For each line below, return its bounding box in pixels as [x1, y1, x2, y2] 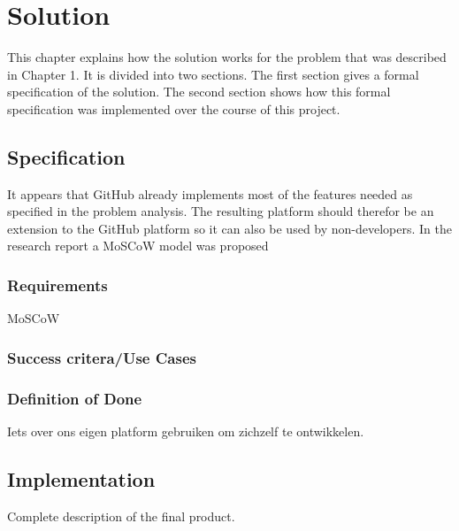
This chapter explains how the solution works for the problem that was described [7, 48, 447, 66]
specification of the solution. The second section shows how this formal [7, 82, 391, 101]
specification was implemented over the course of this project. [7, 99, 340, 118]
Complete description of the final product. [7, 506, 235, 525]
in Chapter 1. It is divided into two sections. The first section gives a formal [7, 65, 419, 83]
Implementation [7, 465, 156, 492]
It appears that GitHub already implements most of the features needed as [7, 184, 413, 203]
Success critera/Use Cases [7, 346, 196, 368]
